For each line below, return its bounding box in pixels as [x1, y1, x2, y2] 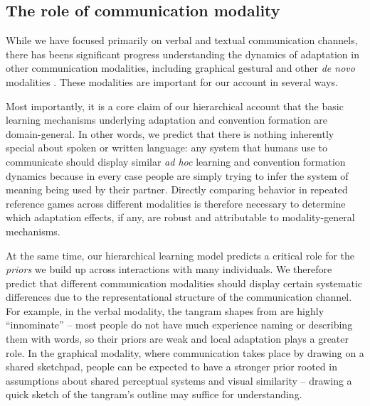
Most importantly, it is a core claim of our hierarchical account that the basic [6, 98, 344, 113]
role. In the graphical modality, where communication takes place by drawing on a [6, 345, 364, 360]
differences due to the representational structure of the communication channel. [6, 289, 352, 304]
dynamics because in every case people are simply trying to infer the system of [6, 168, 349, 183]
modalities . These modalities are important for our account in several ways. [6, 74, 338, 89]
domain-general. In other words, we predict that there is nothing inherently [6, 126, 334, 141]
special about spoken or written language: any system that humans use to [6, 140, 328, 155]
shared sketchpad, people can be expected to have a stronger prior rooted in [6, 359, 337, 374]
